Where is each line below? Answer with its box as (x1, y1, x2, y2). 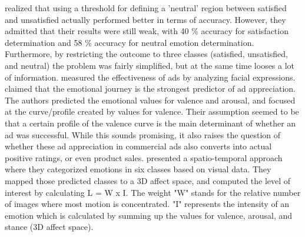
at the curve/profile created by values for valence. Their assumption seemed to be (5, 105, 299, 118)
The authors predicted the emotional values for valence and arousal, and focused (5, 94, 296, 106)
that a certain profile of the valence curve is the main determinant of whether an (5, 116, 296, 129)
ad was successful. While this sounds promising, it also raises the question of (5, 128, 281, 141)
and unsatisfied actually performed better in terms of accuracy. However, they (5, 13, 286, 25)
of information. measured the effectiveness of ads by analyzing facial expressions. (5, 71, 296, 83)
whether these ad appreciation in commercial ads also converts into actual (5, 140, 272, 152)
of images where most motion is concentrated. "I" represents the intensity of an (5, 198, 290, 210)
